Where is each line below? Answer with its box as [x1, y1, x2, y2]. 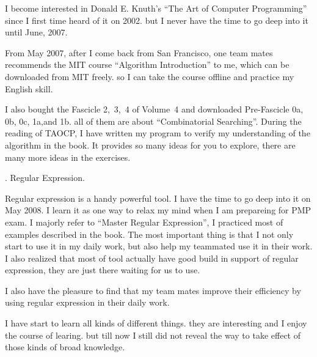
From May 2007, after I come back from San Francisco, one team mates [5, 46, 273, 59]
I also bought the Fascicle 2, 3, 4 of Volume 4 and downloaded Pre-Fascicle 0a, [5, 103, 304, 116]
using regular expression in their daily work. [5, 296, 170, 309]
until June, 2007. [5, 26, 68, 39]
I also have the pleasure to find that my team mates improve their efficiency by [5, 284, 301, 296]
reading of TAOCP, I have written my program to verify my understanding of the [5, 127, 310, 139]
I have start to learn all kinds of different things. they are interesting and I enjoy [5, 317, 307, 329]
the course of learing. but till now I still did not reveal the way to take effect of [5, 328, 301, 341]
